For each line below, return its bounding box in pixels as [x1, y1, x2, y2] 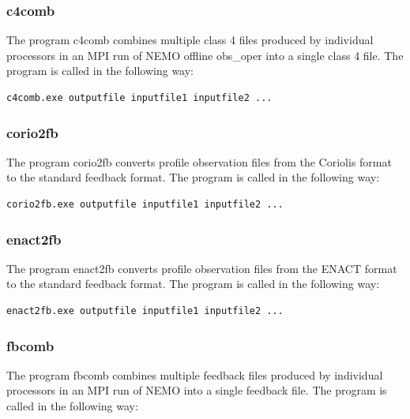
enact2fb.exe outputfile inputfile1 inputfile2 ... [6, 305, 284, 316]
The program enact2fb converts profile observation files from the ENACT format [6, 260, 397, 276]
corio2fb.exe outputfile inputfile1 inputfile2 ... [6, 199, 284, 210]
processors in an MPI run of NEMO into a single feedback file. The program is [6, 382, 387, 398]
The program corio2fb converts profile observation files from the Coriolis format [6, 153, 392, 170]
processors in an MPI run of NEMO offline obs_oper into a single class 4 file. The [6, 47, 404, 63]
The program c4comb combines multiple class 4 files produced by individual [6, 32, 374, 48]
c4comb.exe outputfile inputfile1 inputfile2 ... [6, 92, 273, 103]
